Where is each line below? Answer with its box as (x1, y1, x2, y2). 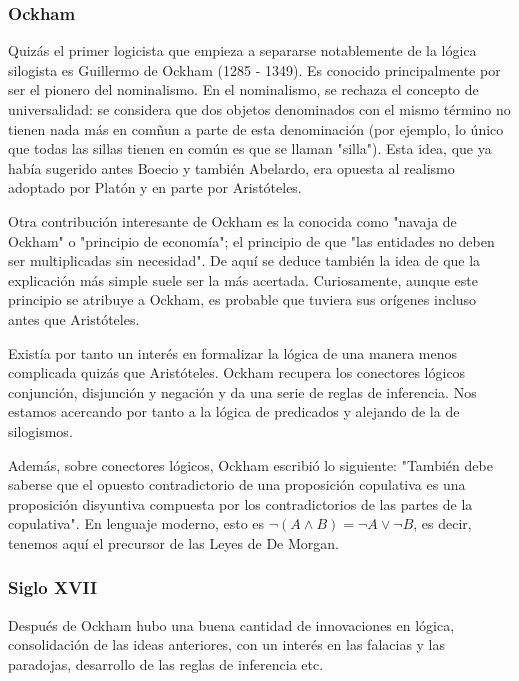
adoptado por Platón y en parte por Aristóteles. (8, 177, 302, 198)
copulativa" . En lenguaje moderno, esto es (8, 513, 265, 534)
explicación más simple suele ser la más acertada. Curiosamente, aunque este (8, 269, 478, 290)
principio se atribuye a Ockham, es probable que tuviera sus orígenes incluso (8, 289, 477, 310)
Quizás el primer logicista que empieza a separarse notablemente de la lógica (8, 40, 477, 61)
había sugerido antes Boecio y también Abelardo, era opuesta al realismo (8, 157, 455, 178)
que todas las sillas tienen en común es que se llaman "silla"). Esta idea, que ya (8, 138, 492, 159)
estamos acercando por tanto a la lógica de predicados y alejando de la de (8, 401, 460, 422)
